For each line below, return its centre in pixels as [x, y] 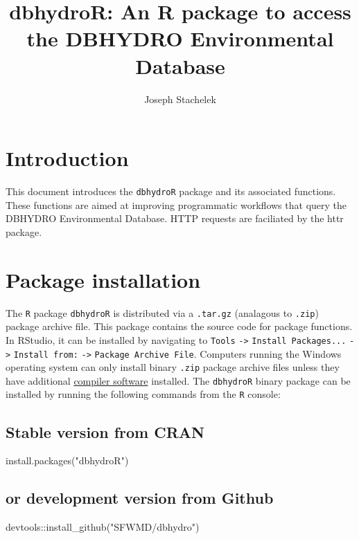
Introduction [67, 158]
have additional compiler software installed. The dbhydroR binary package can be [178, 380]
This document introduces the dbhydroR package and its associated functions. [171, 191]
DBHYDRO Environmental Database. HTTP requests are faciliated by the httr [175, 218]
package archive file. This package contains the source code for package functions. [179, 326]
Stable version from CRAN [105, 431]
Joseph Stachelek [180, 99]
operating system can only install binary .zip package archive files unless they [173, 367]
